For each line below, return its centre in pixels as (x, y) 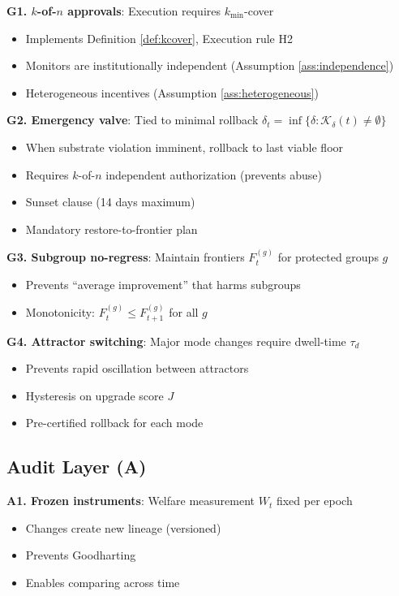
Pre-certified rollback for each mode (114, 423)
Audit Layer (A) (77, 466)
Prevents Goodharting (81, 555)
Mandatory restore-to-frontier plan (112, 229)
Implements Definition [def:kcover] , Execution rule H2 (159, 38)
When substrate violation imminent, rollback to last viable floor (184, 147)
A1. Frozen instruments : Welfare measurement (131, 501)
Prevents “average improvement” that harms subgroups (163, 284)
